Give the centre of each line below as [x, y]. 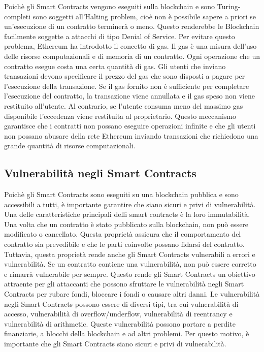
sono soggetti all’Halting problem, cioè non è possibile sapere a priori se [144, 16]
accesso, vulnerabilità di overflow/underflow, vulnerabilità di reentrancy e [118, 314]
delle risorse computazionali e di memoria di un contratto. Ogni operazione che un [132, 56]
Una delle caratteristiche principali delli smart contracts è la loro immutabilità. [127, 214]
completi [18, 16]
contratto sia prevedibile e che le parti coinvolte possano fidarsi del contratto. [124, 244]
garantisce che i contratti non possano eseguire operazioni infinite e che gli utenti [130, 126]
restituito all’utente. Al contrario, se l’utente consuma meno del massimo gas [124, 105]
